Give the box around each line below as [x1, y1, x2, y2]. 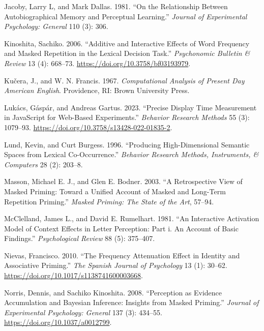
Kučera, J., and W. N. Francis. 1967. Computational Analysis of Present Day [4, 75, 245, 85]
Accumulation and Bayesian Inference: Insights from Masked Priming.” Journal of [4, 297, 259, 308]
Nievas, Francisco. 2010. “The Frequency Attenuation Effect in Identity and [4, 250, 240, 260]
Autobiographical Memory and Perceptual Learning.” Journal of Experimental [4, 11, 247, 21]
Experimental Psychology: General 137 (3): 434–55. [4, 307, 162, 317]
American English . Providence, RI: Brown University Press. [4, 85, 190, 96]
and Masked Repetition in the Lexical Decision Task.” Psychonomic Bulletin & [4, 48, 250, 58]
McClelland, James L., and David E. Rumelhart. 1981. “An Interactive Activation [4, 213, 259, 224]
